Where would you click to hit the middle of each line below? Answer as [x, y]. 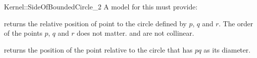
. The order [236, 23]
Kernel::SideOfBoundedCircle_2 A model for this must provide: [101, 6]
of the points [23, 33]
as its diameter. [227, 49]
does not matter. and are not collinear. [135, 33]
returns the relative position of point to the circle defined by [95, 23]
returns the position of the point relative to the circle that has [98, 49]
